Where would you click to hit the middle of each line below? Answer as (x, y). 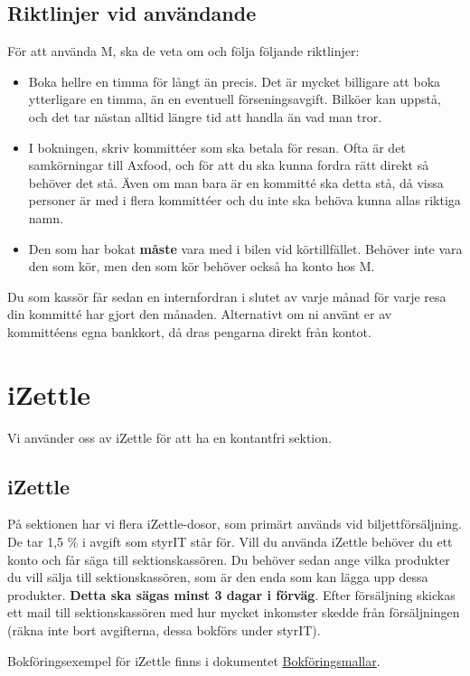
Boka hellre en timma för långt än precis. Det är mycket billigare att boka (235, 81)
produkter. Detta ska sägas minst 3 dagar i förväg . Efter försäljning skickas (231, 594)
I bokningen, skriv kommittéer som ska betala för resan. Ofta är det (217, 147)
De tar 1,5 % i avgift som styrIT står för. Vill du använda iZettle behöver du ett (230, 542)
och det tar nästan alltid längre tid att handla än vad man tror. (205, 116)
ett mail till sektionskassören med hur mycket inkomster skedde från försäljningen (234, 612)
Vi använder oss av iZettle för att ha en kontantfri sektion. (169, 437)
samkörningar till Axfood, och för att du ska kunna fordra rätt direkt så (229, 165)
